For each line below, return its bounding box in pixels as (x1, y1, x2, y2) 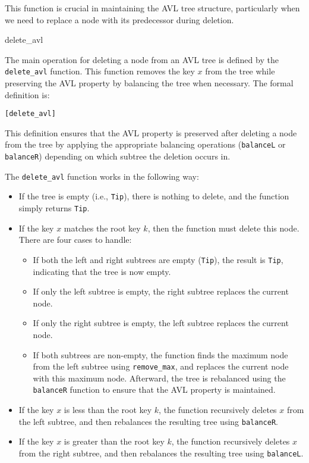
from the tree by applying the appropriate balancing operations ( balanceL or (5, 138, 286, 151)
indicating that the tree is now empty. (33, 265, 171, 277)
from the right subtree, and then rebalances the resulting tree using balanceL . (18, 446, 304, 459)
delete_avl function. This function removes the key (5, 65, 195, 77)
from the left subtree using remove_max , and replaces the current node (33, 360, 289, 373)
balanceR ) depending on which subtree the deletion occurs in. (5, 150, 231, 162)
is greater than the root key (64, 435, 165, 448)
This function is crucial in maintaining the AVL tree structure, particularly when (5, 2, 300, 14)
